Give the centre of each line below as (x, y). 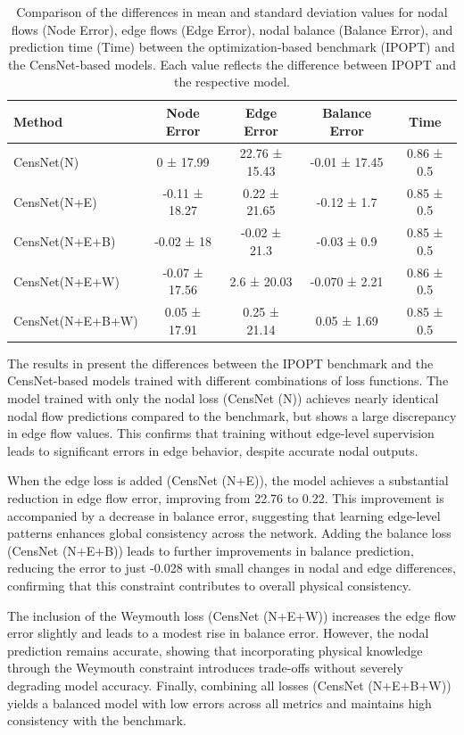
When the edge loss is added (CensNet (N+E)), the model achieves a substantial (228, 480)
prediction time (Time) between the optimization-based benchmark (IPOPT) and (232, 47)
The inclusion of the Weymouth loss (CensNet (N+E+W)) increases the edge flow (232, 615)
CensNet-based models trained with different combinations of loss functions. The (228, 380)
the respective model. (232, 82)
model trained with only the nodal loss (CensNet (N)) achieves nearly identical (223, 398)
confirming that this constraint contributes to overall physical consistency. (209, 585)
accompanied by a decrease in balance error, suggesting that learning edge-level (224, 515)
